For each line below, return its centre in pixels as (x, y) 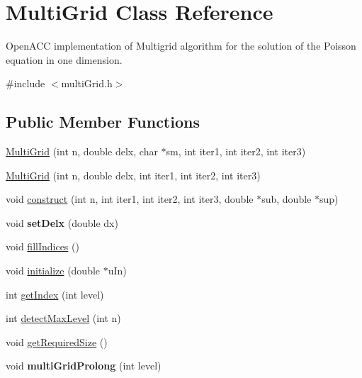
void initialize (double (53, 271)
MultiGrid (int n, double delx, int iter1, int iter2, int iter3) (133, 175)
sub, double (287, 199)
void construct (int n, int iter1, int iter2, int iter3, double (130, 199)
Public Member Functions (103, 122)
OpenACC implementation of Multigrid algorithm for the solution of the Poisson (181, 46)
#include (26, 83)
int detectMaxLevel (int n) (63, 318)
